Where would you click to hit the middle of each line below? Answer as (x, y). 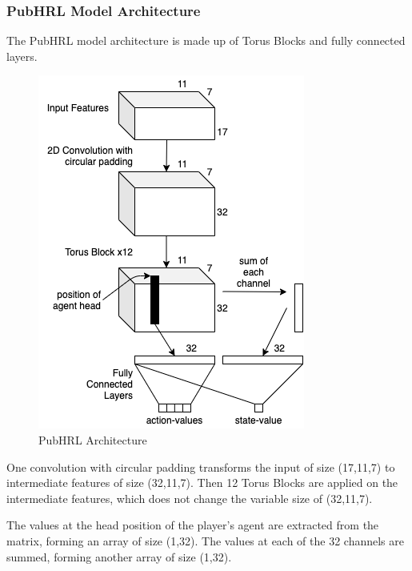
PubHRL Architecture (93, 440)
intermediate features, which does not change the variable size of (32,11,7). (190, 498)
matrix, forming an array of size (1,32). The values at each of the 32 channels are (205, 540)
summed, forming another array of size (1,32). (119, 556)
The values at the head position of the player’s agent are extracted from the (193, 525)
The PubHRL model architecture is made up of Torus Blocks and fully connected (206, 40)
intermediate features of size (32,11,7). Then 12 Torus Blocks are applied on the (202, 483)
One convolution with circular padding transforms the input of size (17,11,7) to (201, 466)
